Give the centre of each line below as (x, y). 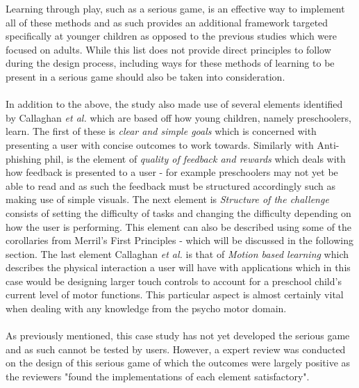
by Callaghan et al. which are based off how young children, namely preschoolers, (178, 117)
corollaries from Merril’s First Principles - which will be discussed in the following (179, 240)
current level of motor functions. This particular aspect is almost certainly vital (175, 294)
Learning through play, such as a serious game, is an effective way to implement (175, 8)
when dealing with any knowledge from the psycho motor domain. (146, 308)
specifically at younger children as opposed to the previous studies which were (171, 36)
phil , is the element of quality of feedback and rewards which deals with (195, 158)
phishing (24, 158)
